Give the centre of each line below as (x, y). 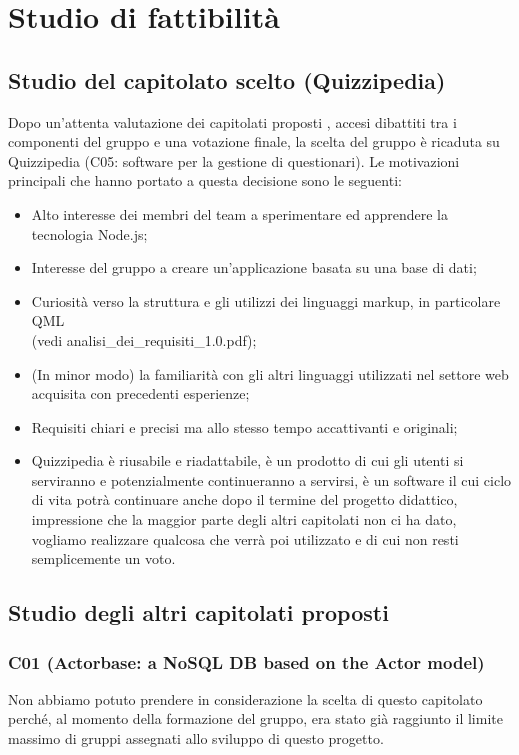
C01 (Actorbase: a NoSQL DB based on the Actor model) (246, 661)
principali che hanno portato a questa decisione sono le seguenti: (205, 180)
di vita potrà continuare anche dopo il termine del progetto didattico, (244, 499)
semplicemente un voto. (103, 558)
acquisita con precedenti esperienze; (140, 393)
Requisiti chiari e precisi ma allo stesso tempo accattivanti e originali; (244, 426)
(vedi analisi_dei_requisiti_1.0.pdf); (144, 339)
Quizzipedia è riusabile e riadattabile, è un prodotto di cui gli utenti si (247, 460)
